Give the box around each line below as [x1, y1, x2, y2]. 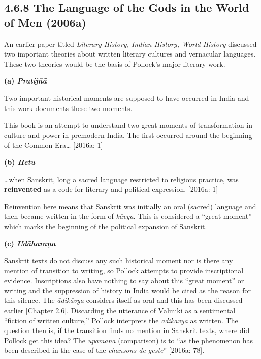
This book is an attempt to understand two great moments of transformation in [4, 120, 252, 130]
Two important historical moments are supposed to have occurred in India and [4, 92, 249, 103]
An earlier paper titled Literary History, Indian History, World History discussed [4, 38, 257, 49]
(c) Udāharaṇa [4, 238, 56, 248]
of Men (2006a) [4, 14, 86, 30]
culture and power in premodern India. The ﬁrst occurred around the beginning [4, 129, 252, 140]
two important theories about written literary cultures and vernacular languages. [4, 48, 256, 59]
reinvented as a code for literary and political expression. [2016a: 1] [4, 184, 218, 195]
